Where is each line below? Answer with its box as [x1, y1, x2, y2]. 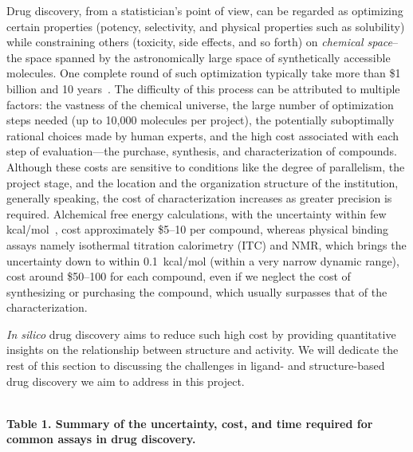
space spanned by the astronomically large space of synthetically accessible [26, 49, 391, 65]
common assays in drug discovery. [6, 430, 196, 447]
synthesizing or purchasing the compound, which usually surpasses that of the [6, 283, 387, 300]
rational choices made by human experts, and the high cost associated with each [6, 127, 399, 143]
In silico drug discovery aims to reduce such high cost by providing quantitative [6, 325, 396, 342]
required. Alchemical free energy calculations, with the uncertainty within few [6, 205, 387, 222]
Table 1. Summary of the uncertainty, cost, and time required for [6, 415, 373, 431]
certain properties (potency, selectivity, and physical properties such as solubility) [6, 18, 405, 34]
